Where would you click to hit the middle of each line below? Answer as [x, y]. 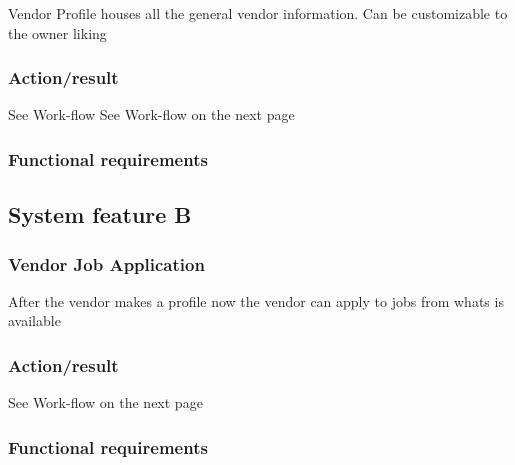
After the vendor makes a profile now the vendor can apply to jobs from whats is [256, 300]
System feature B [100, 214]
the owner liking [57, 32]
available [34, 320]
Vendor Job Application [106, 263]
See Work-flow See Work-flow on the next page [151, 114]
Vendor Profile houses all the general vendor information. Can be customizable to [258, 13]
